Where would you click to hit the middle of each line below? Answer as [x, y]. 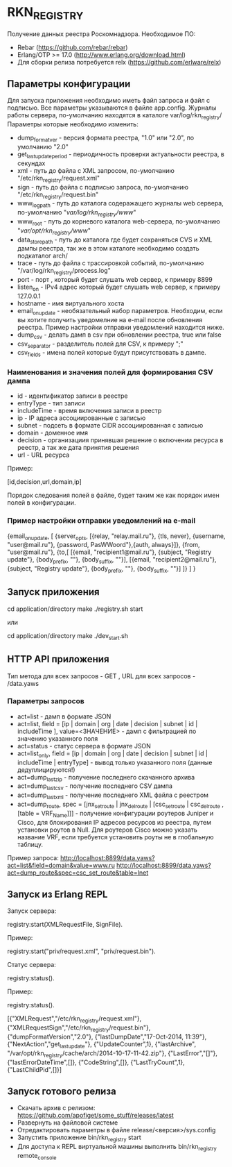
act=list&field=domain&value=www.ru [61, 865]
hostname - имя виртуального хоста [71, 303]
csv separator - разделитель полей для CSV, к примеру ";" [100, 344]
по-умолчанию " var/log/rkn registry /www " [77, 213]
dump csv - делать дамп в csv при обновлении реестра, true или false [119, 335]
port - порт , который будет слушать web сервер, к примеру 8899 [115, 280]
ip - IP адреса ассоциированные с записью [81, 418]
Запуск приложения [53, 592]
